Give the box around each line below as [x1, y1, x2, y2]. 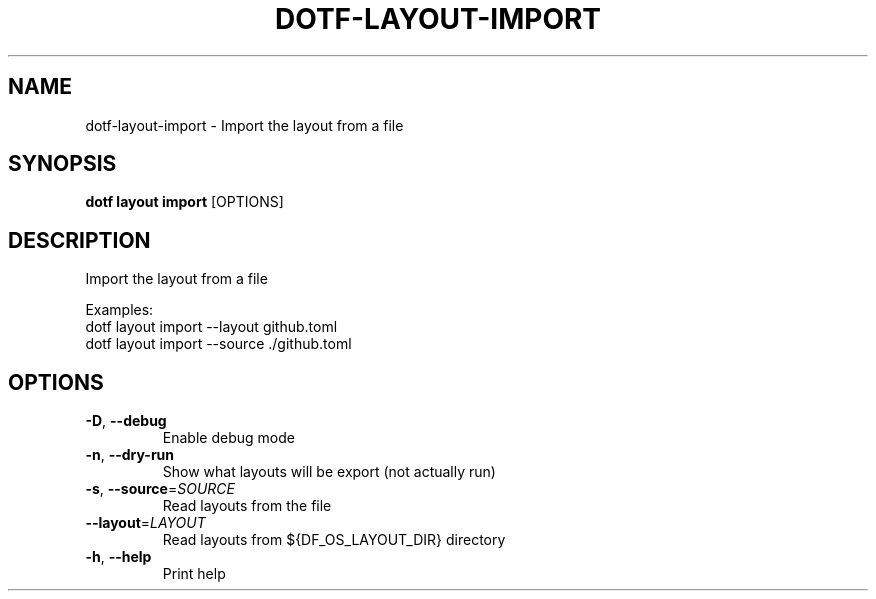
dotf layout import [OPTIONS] [85, 193, 284, 211]
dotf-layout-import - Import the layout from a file [85, 116, 404, 134]
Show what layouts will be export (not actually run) [162, 463, 496, 481]
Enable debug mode [162, 429, 295, 447]
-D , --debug [85, 412, 167, 430]
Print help [162, 565, 226, 583]
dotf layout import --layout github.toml [85, 318, 338, 336]
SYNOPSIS [8, 151, 117, 177]
